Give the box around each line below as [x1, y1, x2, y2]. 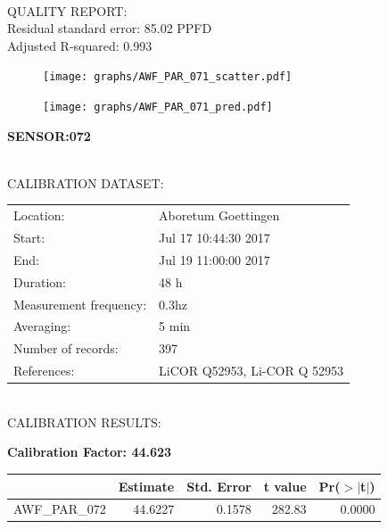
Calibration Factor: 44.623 [7, 442, 172, 461]
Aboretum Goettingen [159, 206, 280, 225]
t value [263, 476, 307, 495]
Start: [13, 228, 45, 247]
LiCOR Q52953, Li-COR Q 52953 [159, 361, 343, 380]
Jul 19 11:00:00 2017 [159, 250, 270, 269]
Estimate [118, 476, 175, 495]
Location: [13, 206, 65, 225]
